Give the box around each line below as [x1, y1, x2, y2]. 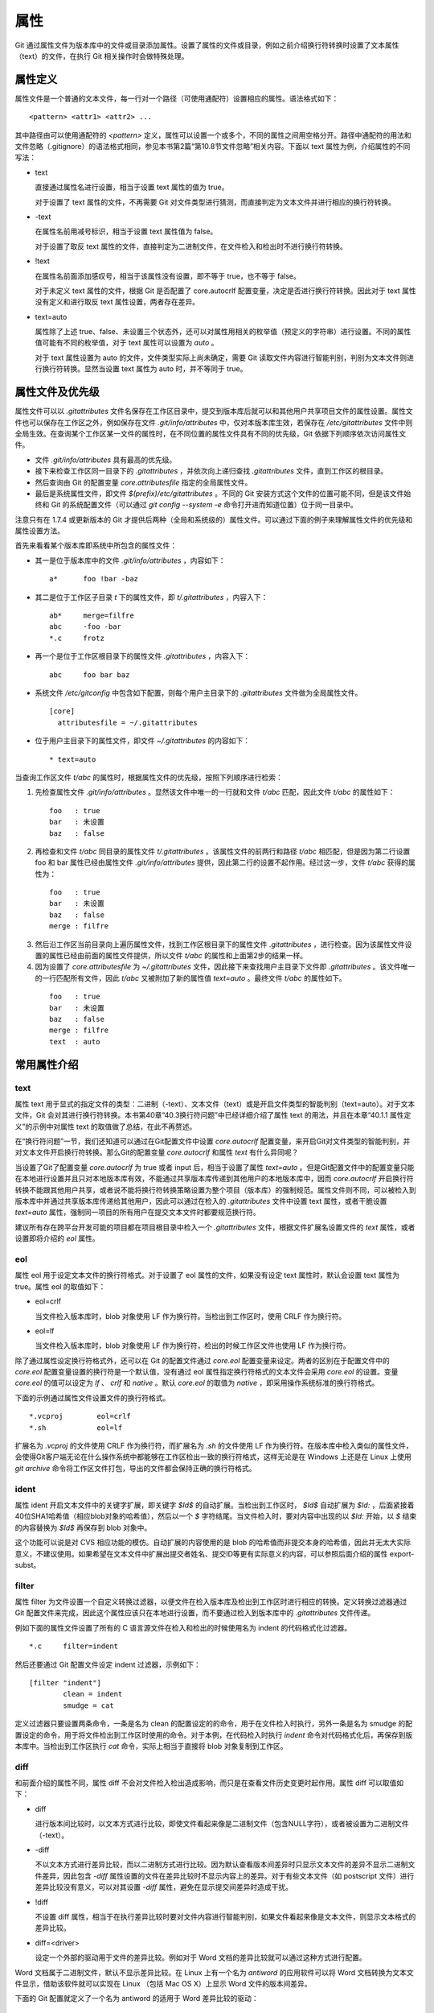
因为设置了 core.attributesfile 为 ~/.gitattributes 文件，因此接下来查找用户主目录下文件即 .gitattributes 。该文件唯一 [35, 962, 416, 972]
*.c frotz [49, 633, 104, 643]
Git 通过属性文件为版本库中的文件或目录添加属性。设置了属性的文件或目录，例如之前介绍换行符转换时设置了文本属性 [14, 40, 399, 50]
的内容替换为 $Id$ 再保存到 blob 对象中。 [14, 1523, 152, 1532]
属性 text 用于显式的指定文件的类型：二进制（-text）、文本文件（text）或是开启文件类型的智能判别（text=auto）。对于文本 [14, 1099, 416, 1109]
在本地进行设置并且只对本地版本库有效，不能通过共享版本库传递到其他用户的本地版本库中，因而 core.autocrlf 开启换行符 [14, 1174, 414, 1184]
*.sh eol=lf [29, 1423, 123, 1432]
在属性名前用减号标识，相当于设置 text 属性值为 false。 [35, 226, 218, 237]
